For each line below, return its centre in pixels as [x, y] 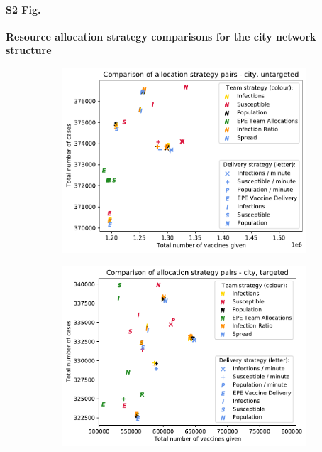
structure [29, 50]
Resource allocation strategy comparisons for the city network [161, 36]
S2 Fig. [23, 9]
